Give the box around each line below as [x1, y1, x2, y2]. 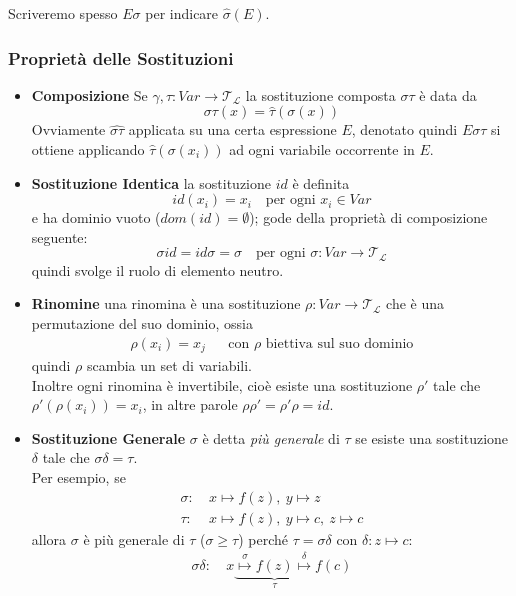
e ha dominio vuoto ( [31, 207, 161, 228]
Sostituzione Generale [31, 427, 186, 448]
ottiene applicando [31, 139, 145, 159]
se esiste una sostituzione [355, 427, 509, 448]
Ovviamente [31, 119, 106, 140]
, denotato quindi [351, 119, 458, 140]
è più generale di [83, 528, 185, 549]
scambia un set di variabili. [86, 355, 252, 376]
